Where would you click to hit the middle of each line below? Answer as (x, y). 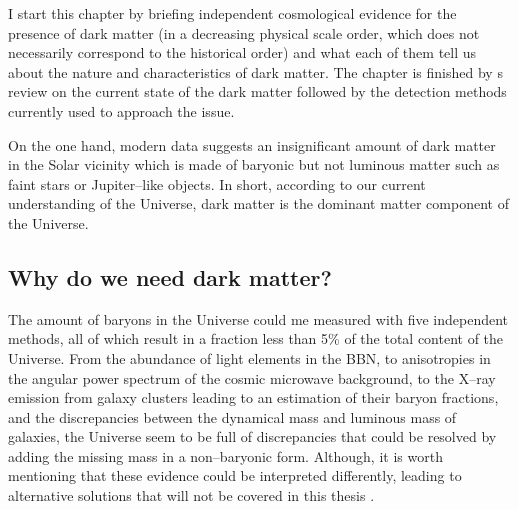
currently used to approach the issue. (121, 110)
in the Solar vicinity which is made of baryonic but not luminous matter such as (254, 164)
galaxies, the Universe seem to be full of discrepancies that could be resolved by (252, 436)
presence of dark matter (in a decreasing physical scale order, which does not (244, 32)
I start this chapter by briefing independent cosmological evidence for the (232, 13)
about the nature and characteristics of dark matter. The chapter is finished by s (255, 71)
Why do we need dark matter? (170, 276)
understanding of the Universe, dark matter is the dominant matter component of (258, 203)
